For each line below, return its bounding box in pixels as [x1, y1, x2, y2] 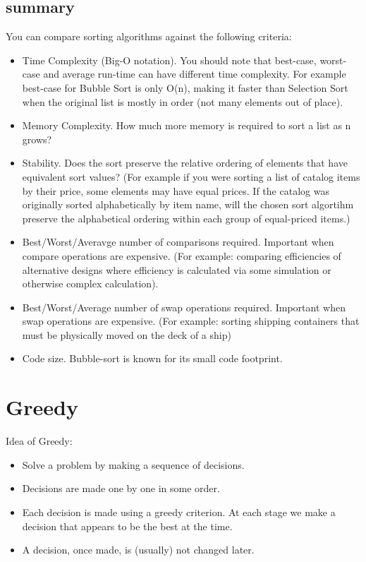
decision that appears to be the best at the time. [22, 518, 233, 533]
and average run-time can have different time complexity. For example [43, 66, 346, 81]
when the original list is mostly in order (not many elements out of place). [22, 94, 343, 109]
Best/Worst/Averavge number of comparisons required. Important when [22, 234, 334, 249]
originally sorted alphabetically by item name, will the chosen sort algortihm [22, 197, 354, 212]
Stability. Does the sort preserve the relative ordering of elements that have [22, 155, 348, 170]
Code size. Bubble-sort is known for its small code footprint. [22, 351, 283, 366]
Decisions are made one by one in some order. [22, 481, 220, 496]
